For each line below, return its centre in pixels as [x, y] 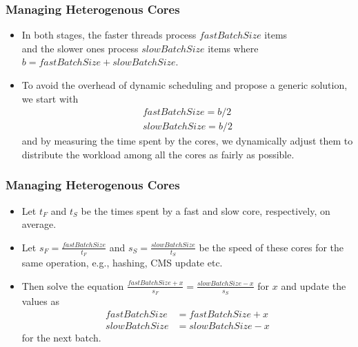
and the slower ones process [80, 48]
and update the [314, 285]
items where [233, 48]
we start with [50, 98]
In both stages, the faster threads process [109, 35]
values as [40, 301]
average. [39, 224]
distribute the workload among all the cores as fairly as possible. [158, 154]
